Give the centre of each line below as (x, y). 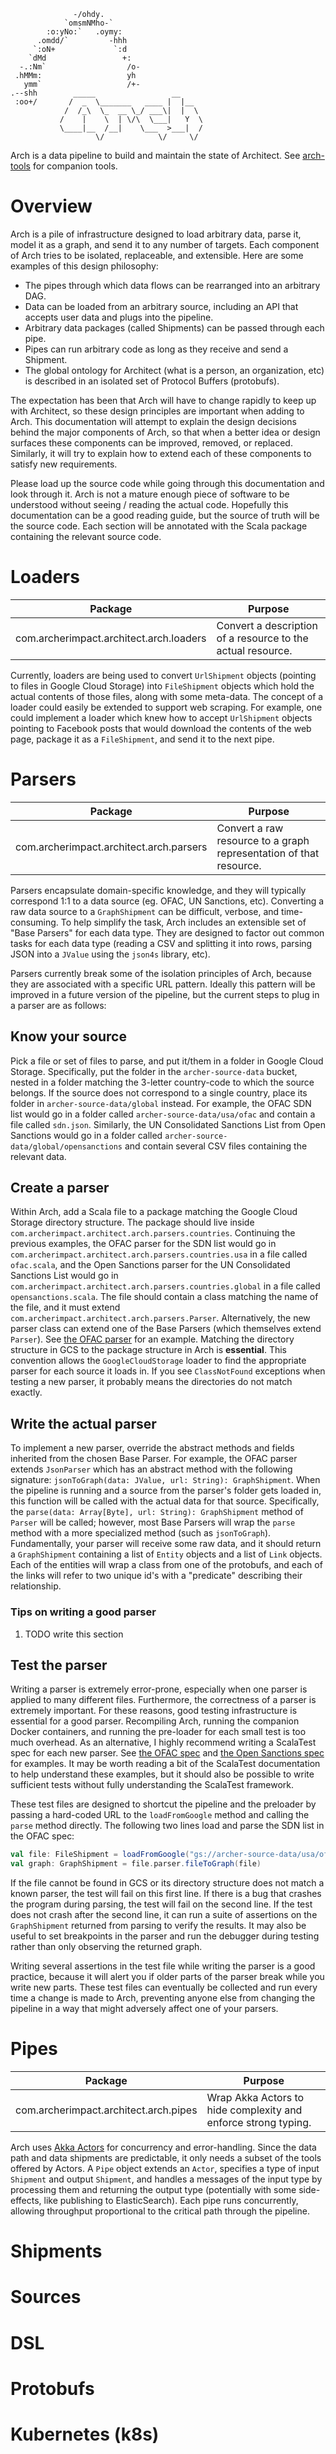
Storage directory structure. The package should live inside (132, 1222)
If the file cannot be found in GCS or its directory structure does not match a (167, 1883)
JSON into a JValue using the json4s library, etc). (110, 954)
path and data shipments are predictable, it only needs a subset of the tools (166, 2158)
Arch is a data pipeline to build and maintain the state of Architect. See (155, 155)
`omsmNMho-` (88, 23)
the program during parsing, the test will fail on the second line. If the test (161, 1904)
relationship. (36, 1586)
